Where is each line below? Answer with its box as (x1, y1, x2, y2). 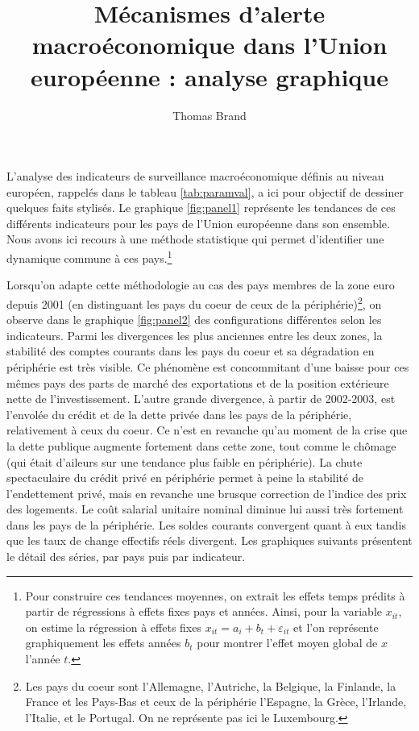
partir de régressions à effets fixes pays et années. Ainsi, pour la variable (25, 603, 382, 620)
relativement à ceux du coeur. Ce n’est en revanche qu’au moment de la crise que (6, 422, 408, 438)
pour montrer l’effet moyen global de (197, 634, 378, 651)
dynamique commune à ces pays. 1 (6, 247, 172, 266)
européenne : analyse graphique (31, 60, 388, 93)
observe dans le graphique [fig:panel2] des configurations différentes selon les (6, 311, 382, 328)
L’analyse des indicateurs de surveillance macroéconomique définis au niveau (6, 168, 384, 185)
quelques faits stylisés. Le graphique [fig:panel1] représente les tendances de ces (6, 199, 396, 216)
